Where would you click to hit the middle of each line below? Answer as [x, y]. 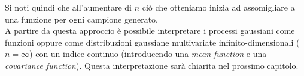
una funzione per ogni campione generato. [81, 19]
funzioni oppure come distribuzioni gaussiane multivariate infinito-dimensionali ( [152, 42]
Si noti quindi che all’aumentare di [69, 7]
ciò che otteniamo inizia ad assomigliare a [218, 7]
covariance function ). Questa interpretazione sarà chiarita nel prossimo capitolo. [152, 65]
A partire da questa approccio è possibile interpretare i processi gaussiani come [150, 31]
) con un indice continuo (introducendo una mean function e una [148, 54]
